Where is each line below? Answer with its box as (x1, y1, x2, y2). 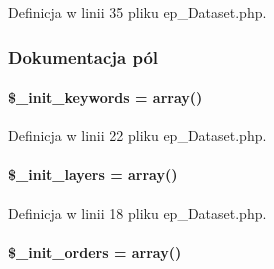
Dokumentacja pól (8, 44, 159, 69)
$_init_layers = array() (8, 164, 178, 185)
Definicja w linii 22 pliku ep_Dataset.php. (8, 125, 267, 146)
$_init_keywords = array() (8, 87, 203, 108)
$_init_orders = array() (8, 241, 182, 262)
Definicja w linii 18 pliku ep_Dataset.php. (8, 202, 267, 223)
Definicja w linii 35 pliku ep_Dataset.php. (8, 2, 267, 22)
